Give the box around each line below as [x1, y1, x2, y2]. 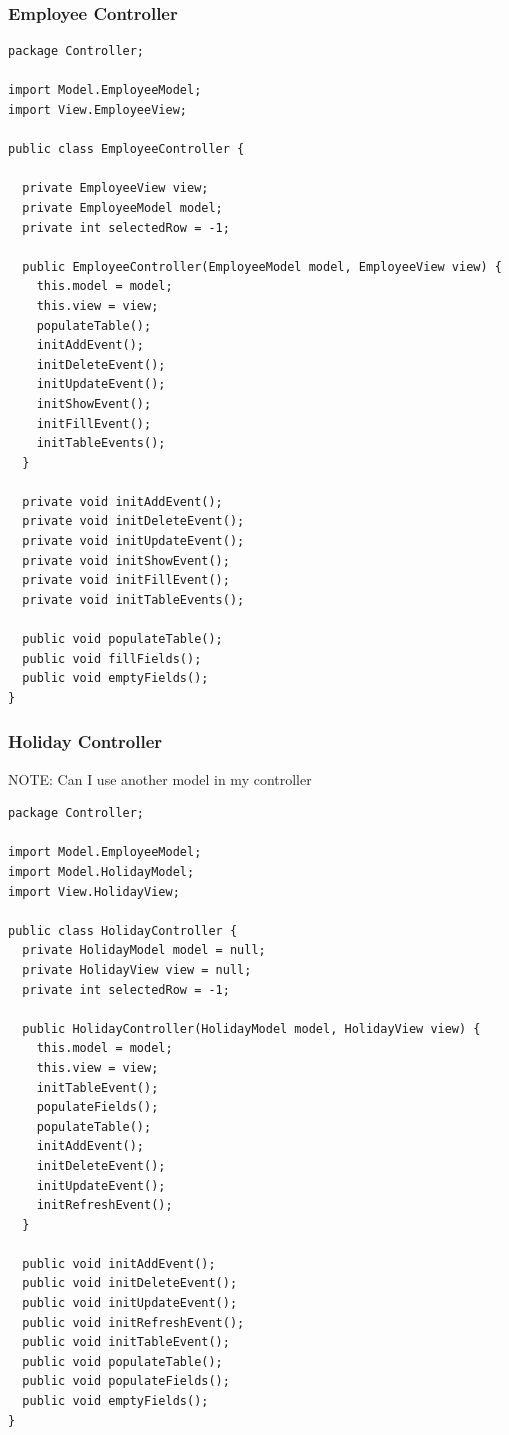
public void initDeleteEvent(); [22, 1276, 238, 1291]
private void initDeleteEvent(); [22, 514, 245, 529]
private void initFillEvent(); [22, 573, 230, 588]
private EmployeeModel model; [22, 200, 223, 215]
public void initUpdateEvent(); [22, 1296, 238, 1311]
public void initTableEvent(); [22, 1335, 230, 1350]
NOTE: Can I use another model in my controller [8, 768, 312, 789]
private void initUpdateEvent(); [22, 534, 245, 549]
